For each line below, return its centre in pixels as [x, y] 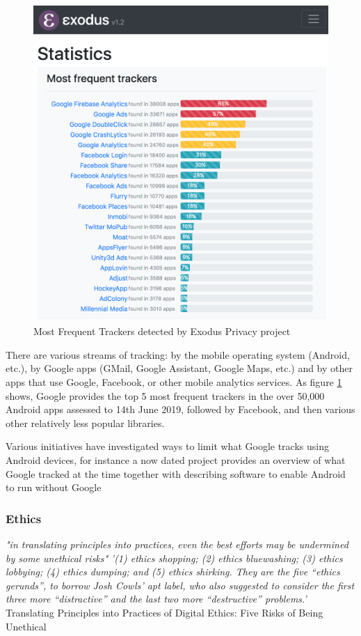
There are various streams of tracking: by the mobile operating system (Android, [178, 354]
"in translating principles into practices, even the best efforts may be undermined [177, 544]
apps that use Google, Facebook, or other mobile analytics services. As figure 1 [174, 382]
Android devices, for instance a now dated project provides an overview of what [176, 460]
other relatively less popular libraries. [85, 422]
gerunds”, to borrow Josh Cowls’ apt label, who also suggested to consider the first [180, 585]
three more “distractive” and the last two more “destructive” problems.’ [156, 599]
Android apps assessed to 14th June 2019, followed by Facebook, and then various [180, 409]
